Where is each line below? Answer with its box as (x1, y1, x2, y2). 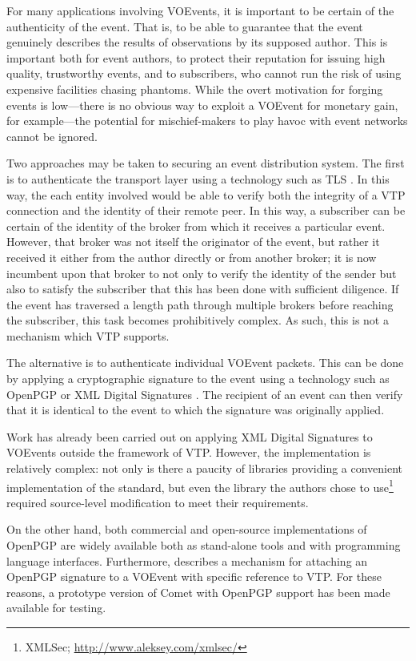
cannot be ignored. (6, 127, 98, 144)
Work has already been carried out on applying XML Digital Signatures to (6, 428, 373, 445)
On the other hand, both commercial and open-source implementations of (6, 521, 367, 538)
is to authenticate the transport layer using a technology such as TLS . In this (6, 170, 390, 187)
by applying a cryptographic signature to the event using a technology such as (6, 370, 390, 387)
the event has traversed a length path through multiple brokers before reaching (6, 296, 394, 312)
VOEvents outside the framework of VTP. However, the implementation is (6, 444, 371, 461)
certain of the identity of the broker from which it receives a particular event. (6, 217, 386, 234)
